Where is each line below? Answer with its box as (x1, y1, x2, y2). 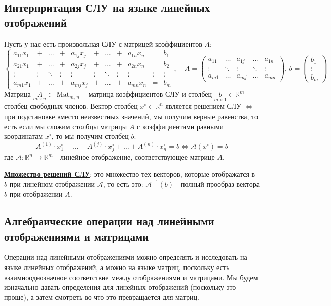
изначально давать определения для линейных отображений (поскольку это (4, 282, 236, 292)
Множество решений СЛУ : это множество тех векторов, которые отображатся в (4, 168, 255, 179)
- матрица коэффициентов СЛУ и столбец (84, 89, 212, 99)
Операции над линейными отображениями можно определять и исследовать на (4, 252, 247, 262)
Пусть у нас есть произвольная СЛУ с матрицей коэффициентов (4, 38, 202, 49)
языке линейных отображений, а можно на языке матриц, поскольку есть (4, 261, 230, 272)
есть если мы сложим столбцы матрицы (4, 121, 127, 131)
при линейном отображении (9, 178, 95, 189)
